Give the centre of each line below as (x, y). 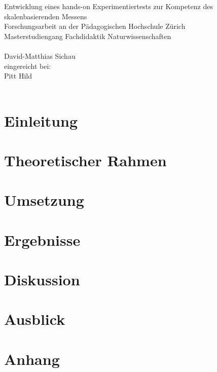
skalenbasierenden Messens (46, 16)
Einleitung (41, 120)
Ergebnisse (42, 239)
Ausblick (35, 319)
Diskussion (42, 280)
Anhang (32, 359)
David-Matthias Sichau (40, 55)
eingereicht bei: (28, 66)
